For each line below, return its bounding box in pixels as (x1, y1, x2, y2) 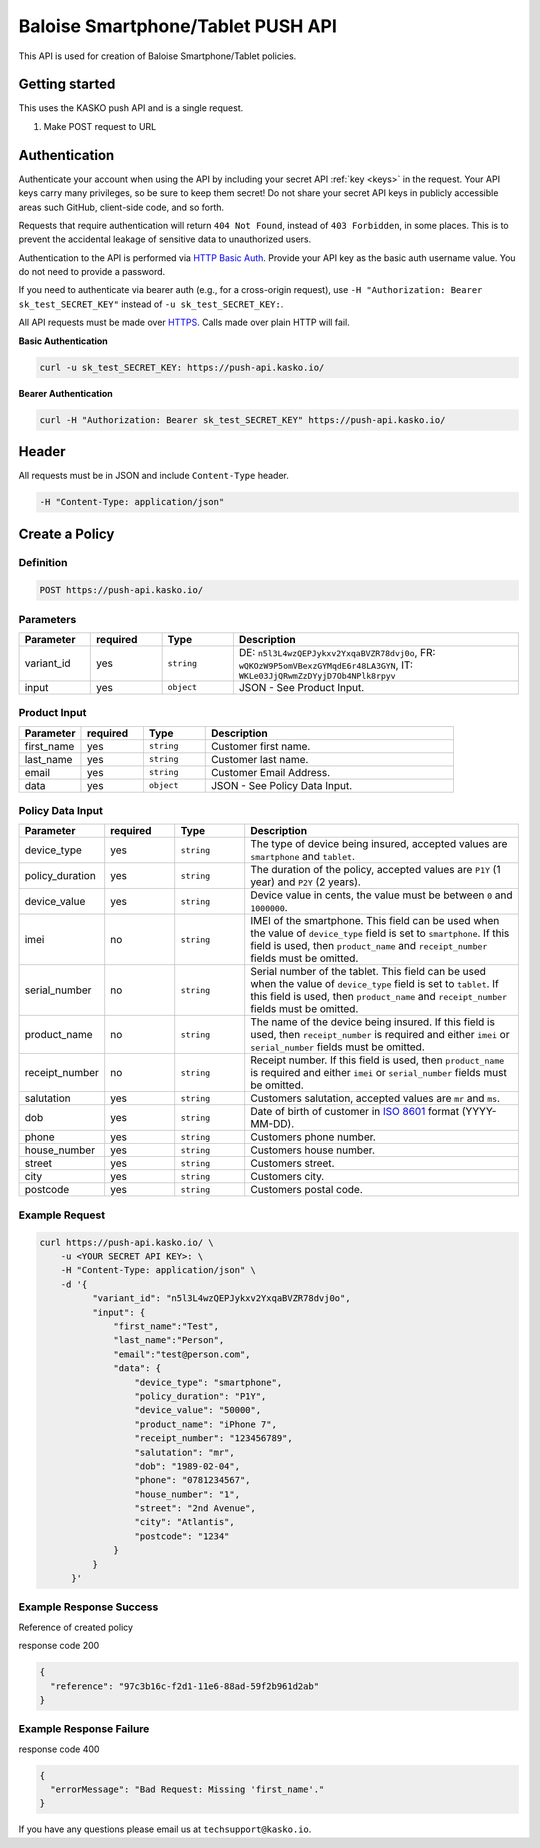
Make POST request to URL (43, 120, 157, 132)
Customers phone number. (250, 1130, 377, 1144)
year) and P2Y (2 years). (250, 875, 362, 889)
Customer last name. (210, 752, 309, 766)
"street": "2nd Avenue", (134, 1503, 257, 1514)
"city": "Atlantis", (134, 1516, 235, 1528)
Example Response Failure (18, 1722, 150, 1736)
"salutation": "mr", (134, 1446, 235, 1458)
